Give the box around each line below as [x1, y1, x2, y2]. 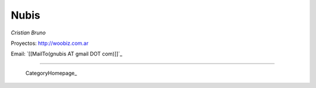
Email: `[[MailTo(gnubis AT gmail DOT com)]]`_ [11, 50, 123, 58]
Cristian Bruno [11, 29, 46, 36]
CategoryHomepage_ [25, 69, 77, 76]
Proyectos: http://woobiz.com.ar [11, 40, 89, 47]
